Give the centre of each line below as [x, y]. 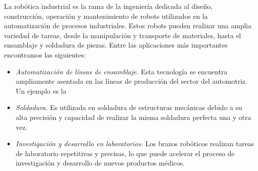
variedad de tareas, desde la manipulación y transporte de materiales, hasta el [123, 35]
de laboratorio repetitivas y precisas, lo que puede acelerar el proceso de [125, 153]
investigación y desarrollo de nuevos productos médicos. [100, 163]
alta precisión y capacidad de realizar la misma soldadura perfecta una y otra [133, 117]
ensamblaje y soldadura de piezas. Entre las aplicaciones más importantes [116, 45]
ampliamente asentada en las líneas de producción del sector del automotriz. [131, 81]
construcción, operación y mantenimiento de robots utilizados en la [106, 16]
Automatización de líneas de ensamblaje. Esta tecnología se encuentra [122, 71]
